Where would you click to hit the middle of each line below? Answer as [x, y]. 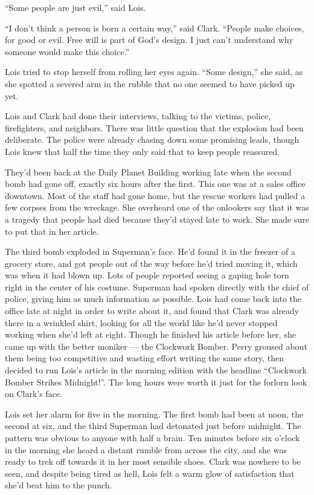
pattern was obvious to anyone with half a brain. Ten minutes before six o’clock [152, 438]
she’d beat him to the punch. [59, 485]
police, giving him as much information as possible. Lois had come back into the [153, 299]
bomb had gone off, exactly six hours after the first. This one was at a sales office [155, 184]
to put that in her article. [52, 231]
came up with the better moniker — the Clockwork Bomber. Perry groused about [156, 346]
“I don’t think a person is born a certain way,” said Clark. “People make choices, [155, 28]
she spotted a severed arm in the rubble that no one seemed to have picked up [150, 83]
